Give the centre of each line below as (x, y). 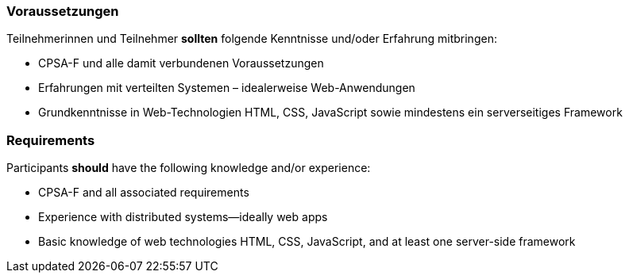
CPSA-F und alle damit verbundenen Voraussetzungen (181, 63)
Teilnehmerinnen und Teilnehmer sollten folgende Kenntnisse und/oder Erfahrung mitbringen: (252, 39)
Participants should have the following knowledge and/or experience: (189, 168)
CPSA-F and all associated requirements (144, 193)
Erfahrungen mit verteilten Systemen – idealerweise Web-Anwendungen (227, 88)
